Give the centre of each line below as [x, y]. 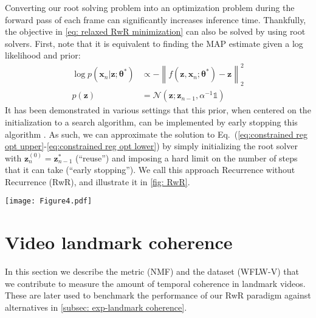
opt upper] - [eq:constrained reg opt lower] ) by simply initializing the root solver [151, 146]
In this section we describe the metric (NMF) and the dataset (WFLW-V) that [152, 271]
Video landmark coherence [119, 242]
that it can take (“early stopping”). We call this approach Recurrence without [150, 170]
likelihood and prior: [43, 55]
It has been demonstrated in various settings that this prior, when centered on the [158, 110]
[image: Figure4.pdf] [49, 201]
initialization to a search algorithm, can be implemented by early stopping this [151, 122]
